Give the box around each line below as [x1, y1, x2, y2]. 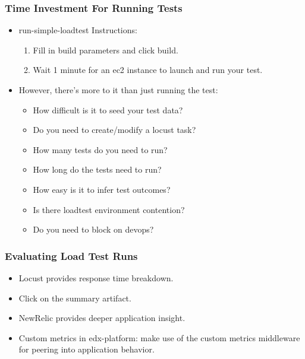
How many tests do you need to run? [33, 143, 168, 155]
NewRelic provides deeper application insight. [18, 312, 185, 324]
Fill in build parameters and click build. [33, 43, 178, 56]
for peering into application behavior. [18, 343, 155, 355]
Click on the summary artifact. [18, 291, 131, 304]
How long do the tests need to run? [33, 163, 162, 176]
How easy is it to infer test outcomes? [33, 183, 171, 195]
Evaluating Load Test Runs [5, 248, 138, 263]
